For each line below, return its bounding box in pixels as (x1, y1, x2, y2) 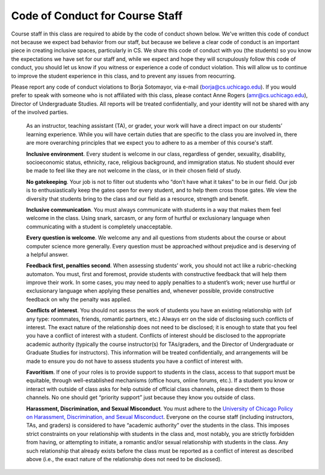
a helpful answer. (26, 251, 69, 258)
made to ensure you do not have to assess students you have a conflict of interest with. (26, 357, 243, 365)
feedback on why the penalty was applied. (26, 295, 132, 303)
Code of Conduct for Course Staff (11, 9, 183, 22)
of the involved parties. (11, 109, 69, 116)
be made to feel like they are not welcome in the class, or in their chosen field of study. (26, 167, 242, 174)
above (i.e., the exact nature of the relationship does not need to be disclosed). (26, 455, 222, 462)
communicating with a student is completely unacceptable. (26, 223, 173, 230)
